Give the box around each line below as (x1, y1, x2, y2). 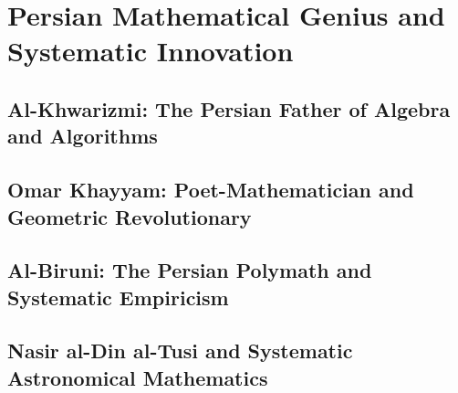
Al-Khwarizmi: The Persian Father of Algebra (7, 94, 451, 122)
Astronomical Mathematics (7, 363, 268, 391)
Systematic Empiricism (7, 282, 229, 311)
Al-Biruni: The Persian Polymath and (7, 256, 372, 284)
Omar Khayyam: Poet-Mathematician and (7, 175, 414, 204)
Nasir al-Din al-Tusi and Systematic (7, 336, 353, 365)
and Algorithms (7, 122, 158, 150)
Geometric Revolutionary (7, 202, 252, 230)
